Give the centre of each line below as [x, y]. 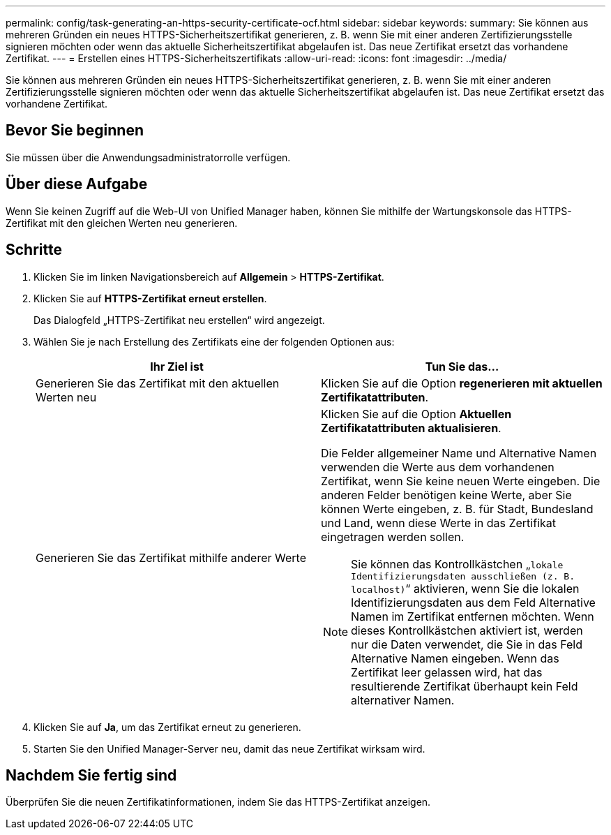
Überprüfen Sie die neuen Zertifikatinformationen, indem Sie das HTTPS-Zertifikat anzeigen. [218, 802]
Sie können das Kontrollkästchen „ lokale [457, 564]
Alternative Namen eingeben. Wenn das [455, 658]
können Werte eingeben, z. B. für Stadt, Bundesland [457, 509]
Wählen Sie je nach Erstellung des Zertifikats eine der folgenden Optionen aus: [214, 341]
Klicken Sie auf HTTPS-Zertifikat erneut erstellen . [150, 298]
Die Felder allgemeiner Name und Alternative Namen [459, 453]
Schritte [34, 250]
